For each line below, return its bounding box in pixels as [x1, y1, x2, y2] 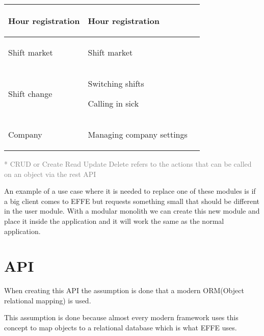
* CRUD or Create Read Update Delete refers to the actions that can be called [4, 159, 252, 169]
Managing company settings [88, 128, 188, 140]
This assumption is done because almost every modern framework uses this [4, 312, 239, 323]
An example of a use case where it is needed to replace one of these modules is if [4, 186, 256, 196]
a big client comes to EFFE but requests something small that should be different [4, 195, 260, 206]
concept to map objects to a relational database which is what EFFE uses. [4, 322, 237, 333]
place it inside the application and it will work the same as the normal [4, 215, 224, 226]
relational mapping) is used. [4, 295, 91, 305]
